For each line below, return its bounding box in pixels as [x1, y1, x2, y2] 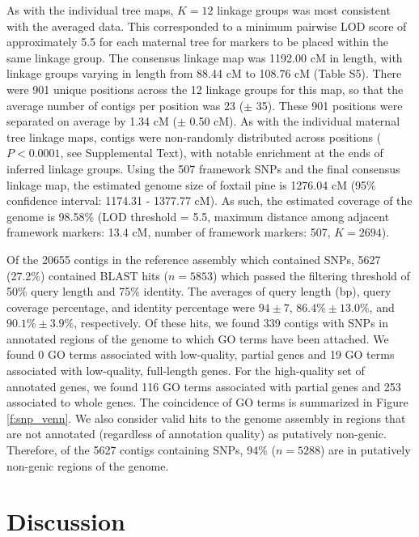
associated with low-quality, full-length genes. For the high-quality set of [6, 362, 365, 379]
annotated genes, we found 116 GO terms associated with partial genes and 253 [6, 377, 401, 394]
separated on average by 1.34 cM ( [6, 113, 177, 130]
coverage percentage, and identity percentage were [6, 298, 255, 315]
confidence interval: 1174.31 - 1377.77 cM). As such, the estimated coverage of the [6, 192, 413, 209]
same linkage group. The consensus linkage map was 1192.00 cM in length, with [6, 49, 403, 66]
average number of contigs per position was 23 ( [6, 96, 244, 113]
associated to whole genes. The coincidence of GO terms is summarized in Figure [6, 394, 408, 411]
